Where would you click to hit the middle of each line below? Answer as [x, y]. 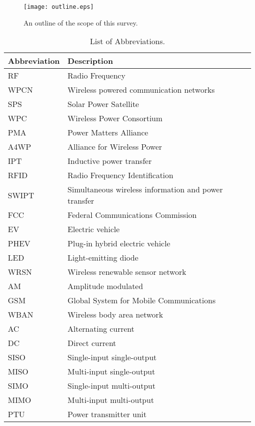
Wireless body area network [115, 315]
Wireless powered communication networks [141, 90]
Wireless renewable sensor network [127, 272]
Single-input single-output [112, 357]
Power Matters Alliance [108, 133]
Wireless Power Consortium [115, 118]
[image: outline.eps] [59, 7]
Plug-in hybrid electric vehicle [119, 243]
